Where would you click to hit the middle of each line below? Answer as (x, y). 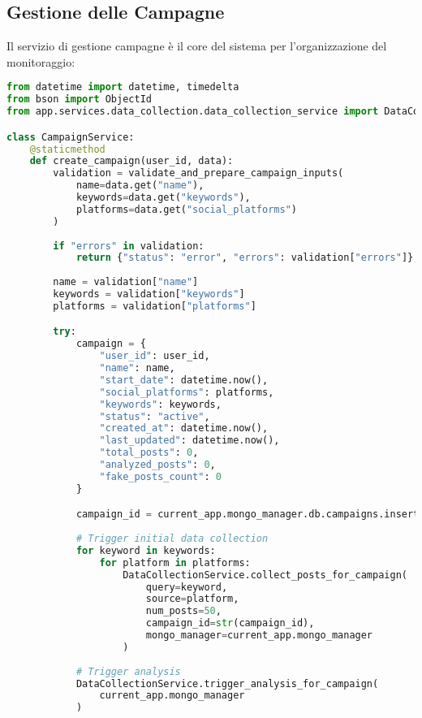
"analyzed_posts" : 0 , (157, 465)
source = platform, (192, 599)
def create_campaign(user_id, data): (131, 161)
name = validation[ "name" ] (126, 282)
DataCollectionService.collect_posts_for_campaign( (265, 575)
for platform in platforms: (175, 562)
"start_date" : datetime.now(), (184, 380)
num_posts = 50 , (183, 611)
